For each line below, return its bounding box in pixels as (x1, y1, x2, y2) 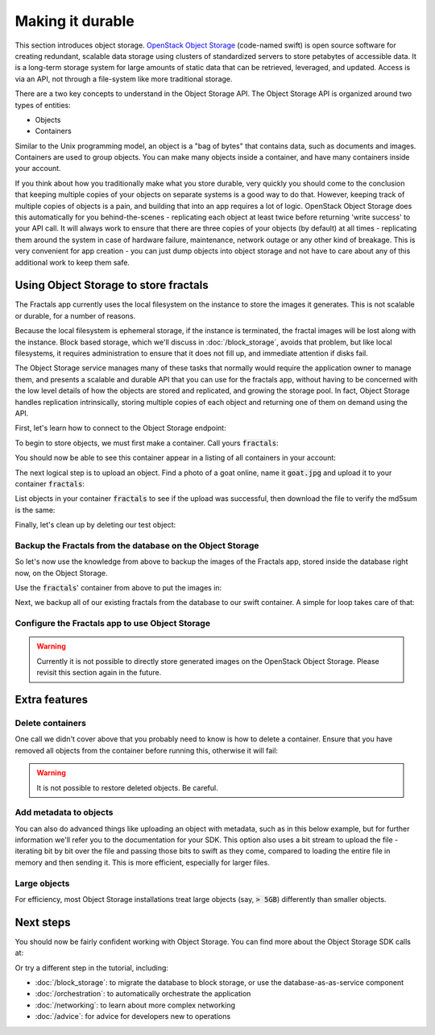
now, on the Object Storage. (14, 568, 108, 578)
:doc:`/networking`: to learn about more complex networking (35, 1000, 236, 1010)
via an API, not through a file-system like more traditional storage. (14, 73, 233, 84)
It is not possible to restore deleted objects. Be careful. (36, 783, 218, 792)
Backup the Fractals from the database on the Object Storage (14, 540, 259, 551)
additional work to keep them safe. (14, 257, 130, 267)
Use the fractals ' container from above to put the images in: (14, 583, 222, 593)
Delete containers (14, 717, 86, 728)
